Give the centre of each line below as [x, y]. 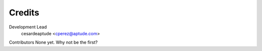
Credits [24, 13]
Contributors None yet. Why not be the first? [53, 42]
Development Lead [28, 27]
